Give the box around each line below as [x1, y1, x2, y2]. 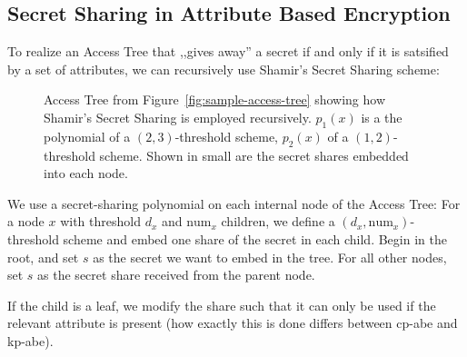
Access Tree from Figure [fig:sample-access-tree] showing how [44, 90, 386, 109]
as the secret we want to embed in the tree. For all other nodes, [93, 247, 447, 266]
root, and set [7, 247, 79, 266]
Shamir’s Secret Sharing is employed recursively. [44, 107, 312, 126]
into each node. [44, 164, 128, 183]
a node [7, 212, 45, 231]
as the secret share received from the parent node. [37, 265, 315, 284]
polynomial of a [44, 126, 131, 145]
